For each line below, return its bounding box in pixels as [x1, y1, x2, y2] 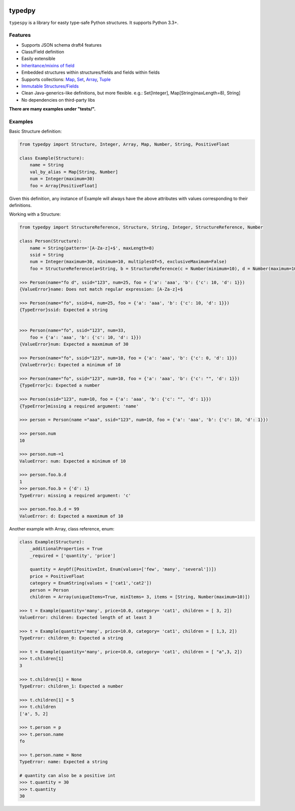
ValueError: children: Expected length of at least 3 [19, 615, 152, 620]
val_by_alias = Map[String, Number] [29, 169, 118, 174]
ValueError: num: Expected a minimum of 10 [19, 458, 126, 464]
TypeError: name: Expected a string [19, 759, 108, 765]
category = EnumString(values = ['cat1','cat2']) [29, 580, 152, 586]
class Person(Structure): [19, 238, 82, 244]
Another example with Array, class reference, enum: [9, 526, 115, 531]
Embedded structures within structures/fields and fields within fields [21, 69, 160, 76]
